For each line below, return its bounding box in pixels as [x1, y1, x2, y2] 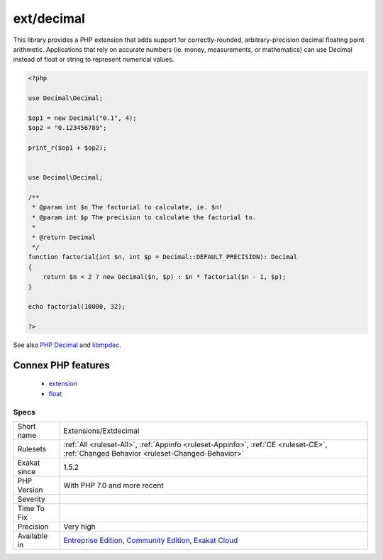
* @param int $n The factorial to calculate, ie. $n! [32, 203, 223, 212]
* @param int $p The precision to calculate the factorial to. [32, 213, 257, 221]
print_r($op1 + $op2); [28, 144, 107, 152]
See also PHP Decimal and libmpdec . [13, 341, 122, 349]
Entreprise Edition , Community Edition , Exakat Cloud [63, 536, 238, 545]
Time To [17, 504, 45, 513]
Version [17, 485, 43, 495]
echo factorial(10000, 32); [28, 302, 126, 311]
